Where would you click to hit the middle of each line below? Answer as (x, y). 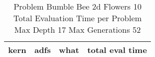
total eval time (117, 50)
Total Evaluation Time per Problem (77, 18)
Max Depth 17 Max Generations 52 (78, 30)
